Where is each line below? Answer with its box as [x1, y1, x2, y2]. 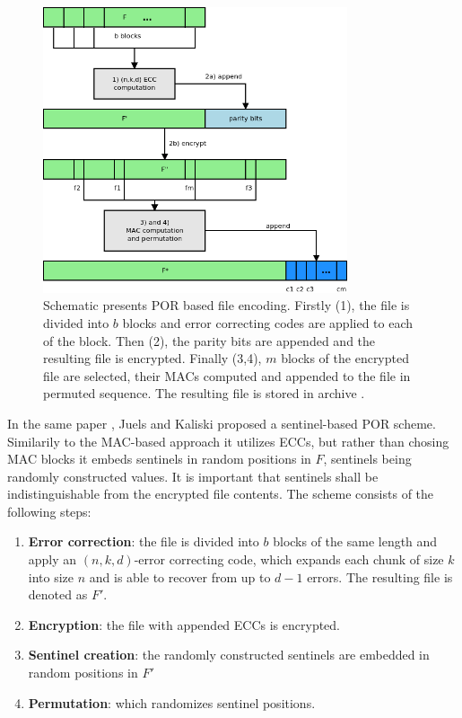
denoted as [28, 585, 88, 604]
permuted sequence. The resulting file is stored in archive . [43, 384, 365, 403]
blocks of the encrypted [281, 349, 409, 368]
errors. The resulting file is [307, 567, 453, 586]
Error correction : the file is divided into [28, 532, 259, 551]
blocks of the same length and [273, 532, 438, 551]
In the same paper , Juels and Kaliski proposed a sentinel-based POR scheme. [7, 413, 436, 432]
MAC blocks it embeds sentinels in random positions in [7, 449, 311, 468]
